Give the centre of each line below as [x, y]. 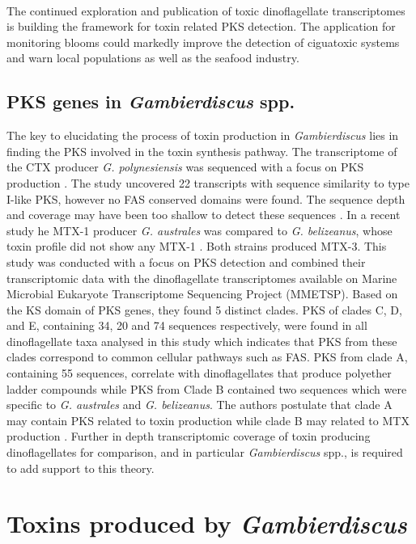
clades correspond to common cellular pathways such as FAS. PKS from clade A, [207, 357]
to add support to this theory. [81, 468]
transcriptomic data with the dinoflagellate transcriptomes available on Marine [202, 278]
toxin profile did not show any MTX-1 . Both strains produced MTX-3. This [197, 246]
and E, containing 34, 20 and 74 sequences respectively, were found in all [187, 325]
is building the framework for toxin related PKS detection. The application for [201, 26]
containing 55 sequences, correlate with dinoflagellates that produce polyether [199, 373]
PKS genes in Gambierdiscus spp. [151, 101]
